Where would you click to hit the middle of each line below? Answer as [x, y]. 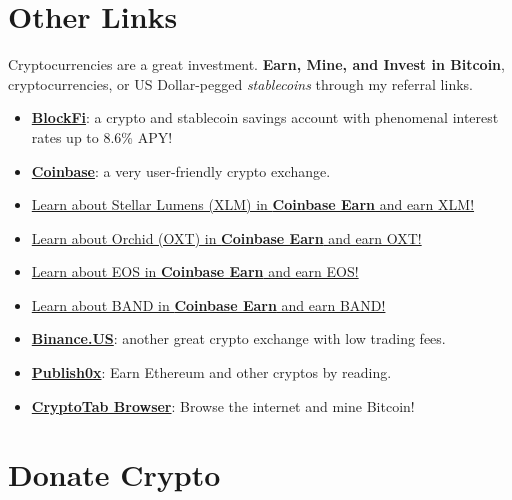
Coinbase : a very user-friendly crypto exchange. [181, 170]
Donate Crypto [114, 474]
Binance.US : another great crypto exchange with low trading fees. [238, 338]
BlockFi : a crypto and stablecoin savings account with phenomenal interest [265, 117]
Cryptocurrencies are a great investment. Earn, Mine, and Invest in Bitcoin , [256, 64]
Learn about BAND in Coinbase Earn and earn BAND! [208, 304]
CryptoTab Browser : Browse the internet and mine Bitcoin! [223, 405]
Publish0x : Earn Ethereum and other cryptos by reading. [211, 372]
